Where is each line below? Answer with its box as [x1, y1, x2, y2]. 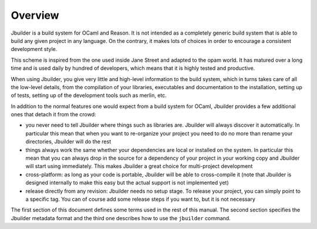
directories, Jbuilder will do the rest [25, 138, 112, 145]
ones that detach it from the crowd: [11, 111, 96, 118]
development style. [11, 46, 58, 53]
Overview [11, 9, 59, 22]
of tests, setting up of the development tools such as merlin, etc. [11, 92, 167, 99]
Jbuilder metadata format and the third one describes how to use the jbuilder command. [11, 214, 231, 221]
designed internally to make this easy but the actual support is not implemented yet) [25, 179, 229, 186]
